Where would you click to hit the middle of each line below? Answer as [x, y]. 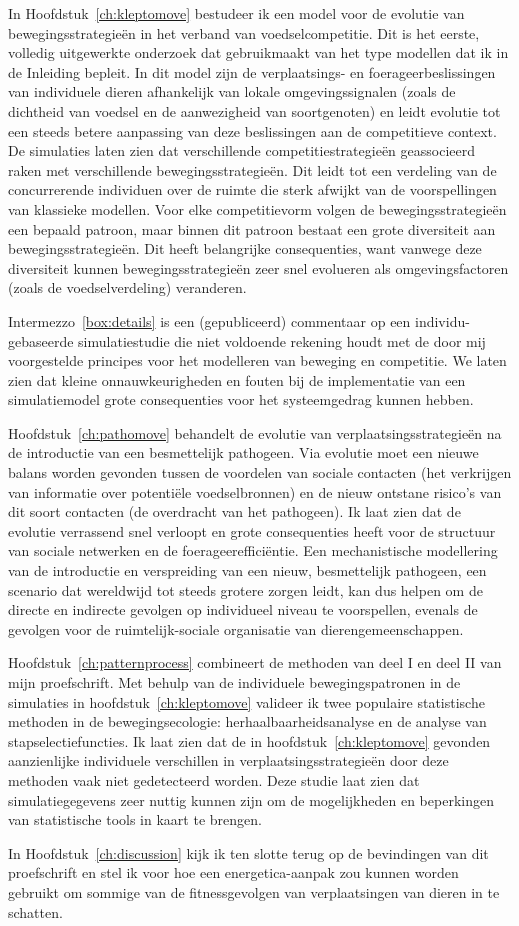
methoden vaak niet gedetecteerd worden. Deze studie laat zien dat [214, 779]
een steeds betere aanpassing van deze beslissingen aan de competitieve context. [252, 130]
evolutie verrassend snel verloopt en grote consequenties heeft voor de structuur [252, 530]
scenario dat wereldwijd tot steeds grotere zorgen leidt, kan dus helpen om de [245, 589]
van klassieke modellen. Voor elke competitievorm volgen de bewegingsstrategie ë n [257, 208]
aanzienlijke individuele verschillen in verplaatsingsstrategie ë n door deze [228, 760]
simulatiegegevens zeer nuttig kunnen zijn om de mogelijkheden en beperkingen [251, 799]
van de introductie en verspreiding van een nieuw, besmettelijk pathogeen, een [247, 570]
